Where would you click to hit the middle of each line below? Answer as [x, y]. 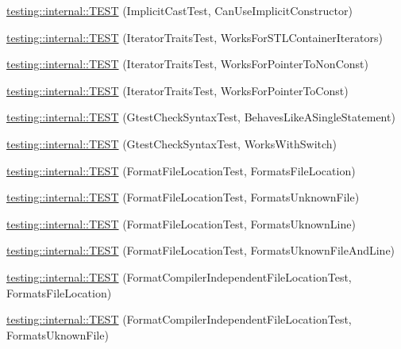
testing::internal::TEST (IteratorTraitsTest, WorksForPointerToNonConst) [187, 64]
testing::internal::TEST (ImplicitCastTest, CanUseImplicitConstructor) [179, 10]
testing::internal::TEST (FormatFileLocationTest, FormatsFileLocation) [181, 170]
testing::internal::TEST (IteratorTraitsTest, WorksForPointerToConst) [177, 90]
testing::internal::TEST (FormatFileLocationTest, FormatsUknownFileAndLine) [201, 250]
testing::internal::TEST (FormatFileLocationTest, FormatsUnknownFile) [183, 197]
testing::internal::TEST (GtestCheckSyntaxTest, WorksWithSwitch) [172, 143]
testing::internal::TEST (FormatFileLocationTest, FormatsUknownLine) [181, 223]
